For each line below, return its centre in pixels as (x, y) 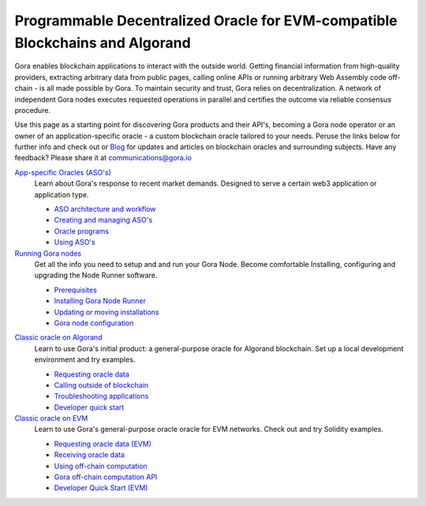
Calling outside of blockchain (101, 385)
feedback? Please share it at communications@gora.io (103, 158)
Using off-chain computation (101, 466)
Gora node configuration (94, 323)
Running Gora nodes (48, 253)
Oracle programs (82, 231)
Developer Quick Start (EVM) (101, 488)
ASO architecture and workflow (105, 209)
